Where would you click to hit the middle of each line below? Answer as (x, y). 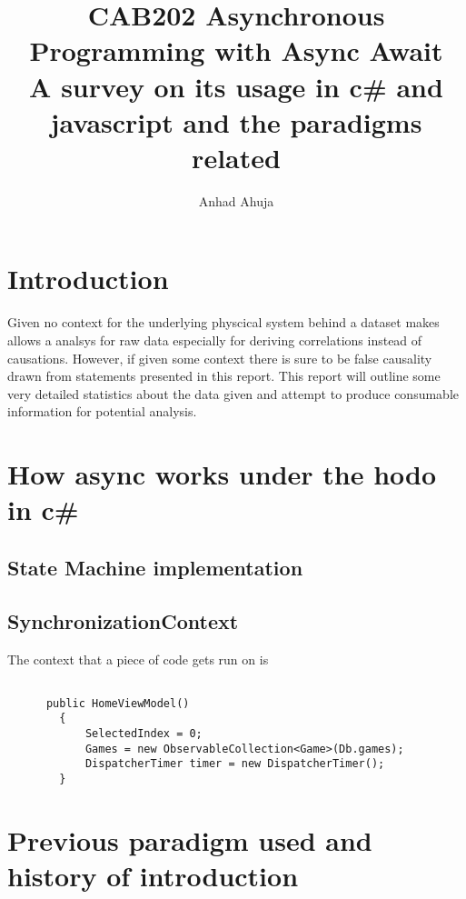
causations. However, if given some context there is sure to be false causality (220, 358)
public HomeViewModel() (118, 703)
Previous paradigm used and (190, 839)
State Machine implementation (155, 567)
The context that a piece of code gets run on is (138, 659)
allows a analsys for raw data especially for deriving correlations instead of (215, 340)
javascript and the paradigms (236, 121)
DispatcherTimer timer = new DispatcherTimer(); (235, 764)
